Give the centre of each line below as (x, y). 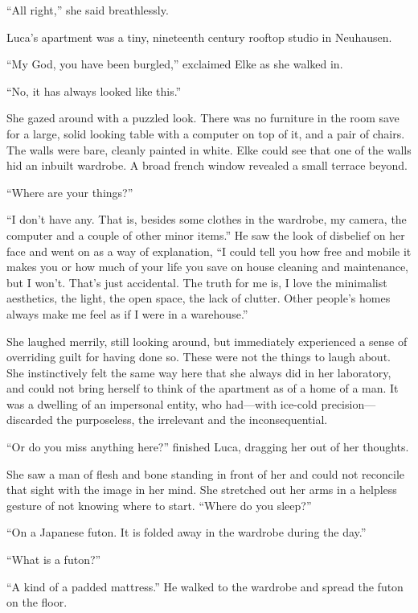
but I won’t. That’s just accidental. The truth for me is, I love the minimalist (197, 282)
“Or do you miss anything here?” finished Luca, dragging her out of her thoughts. (208, 447)
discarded (30, 420)
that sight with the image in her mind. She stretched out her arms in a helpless (202, 490)
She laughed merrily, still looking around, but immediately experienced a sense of (207, 341)
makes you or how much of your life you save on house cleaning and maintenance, (207, 267)
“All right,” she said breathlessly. (88, 10)
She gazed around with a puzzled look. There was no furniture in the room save (203, 118)
